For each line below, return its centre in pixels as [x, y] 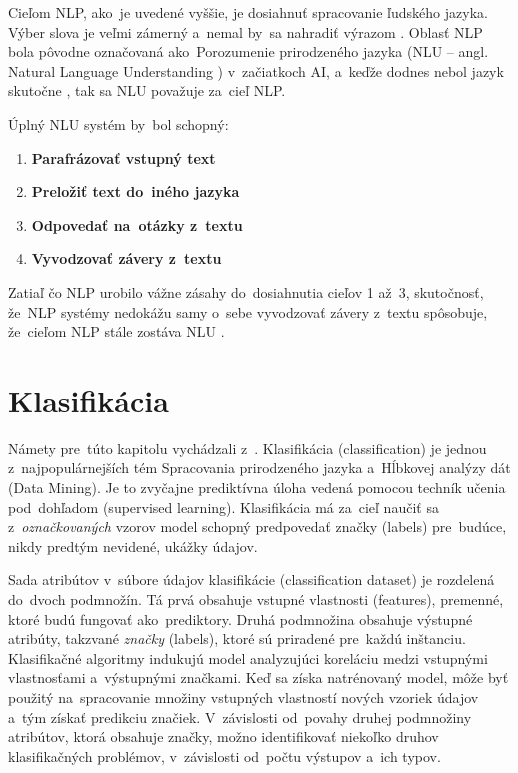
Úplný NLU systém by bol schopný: [118, 123]
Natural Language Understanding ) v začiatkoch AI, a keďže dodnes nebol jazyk [256, 70]
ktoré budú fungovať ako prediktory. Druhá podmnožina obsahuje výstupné [240, 618]
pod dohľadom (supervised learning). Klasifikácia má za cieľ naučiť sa [223, 506]
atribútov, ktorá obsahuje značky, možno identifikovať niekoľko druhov [223, 736]
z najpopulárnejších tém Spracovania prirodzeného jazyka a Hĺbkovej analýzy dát [259, 467]
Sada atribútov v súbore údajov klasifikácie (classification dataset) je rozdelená [251, 579]
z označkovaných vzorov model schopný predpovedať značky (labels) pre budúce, [257, 526]
